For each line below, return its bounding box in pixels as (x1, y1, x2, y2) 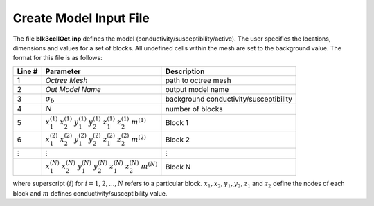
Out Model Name (45, 84, 102, 94)
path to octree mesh (165, 75, 231, 85)
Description (165, 66, 205, 76)
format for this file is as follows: (12, 54, 103, 62)
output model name (165, 84, 229, 94)
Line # (17, 66, 38, 76)
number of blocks (165, 104, 223, 114)
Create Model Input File (12, 10, 150, 26)
